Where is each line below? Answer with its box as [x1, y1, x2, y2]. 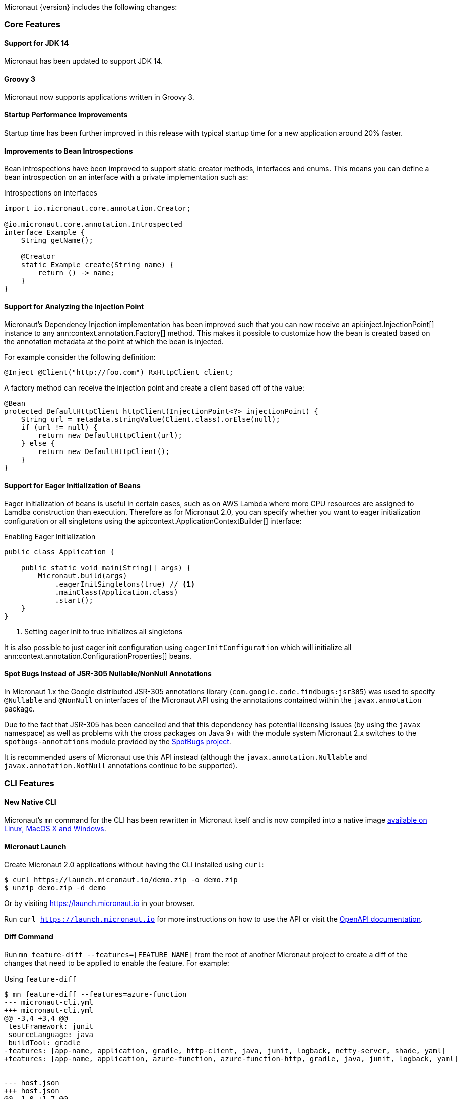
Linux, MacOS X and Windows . [4, 824, 106, 833]
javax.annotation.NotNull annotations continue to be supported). [4, 761, 238, 770]
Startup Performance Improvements [4, 110, 128, 119]
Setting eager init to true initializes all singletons [24, 627, 183, 636]
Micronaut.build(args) [38, 571, 127, 580]
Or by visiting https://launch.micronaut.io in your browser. [4, 898, 195, 908]
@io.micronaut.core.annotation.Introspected [4, 220, 183, 229]
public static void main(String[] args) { [21, 563, 191, 572]
